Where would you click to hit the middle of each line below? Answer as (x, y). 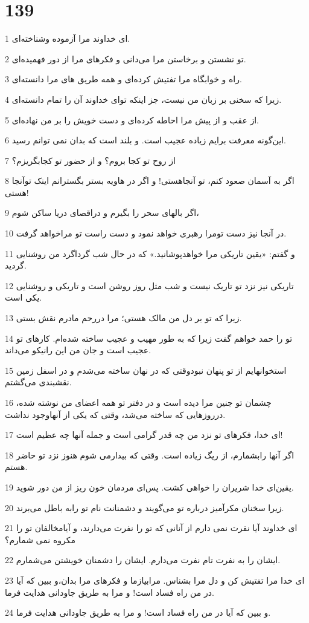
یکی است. (24, 297)
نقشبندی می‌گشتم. (38, 382)
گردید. (16, 265)
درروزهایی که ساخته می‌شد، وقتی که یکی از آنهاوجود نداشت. (115, 414)
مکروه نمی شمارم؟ (40, 539)
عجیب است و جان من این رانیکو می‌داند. (78, 350)
